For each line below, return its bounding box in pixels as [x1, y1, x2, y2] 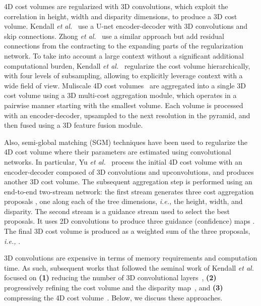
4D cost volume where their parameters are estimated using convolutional [4, 146, 231, 157]
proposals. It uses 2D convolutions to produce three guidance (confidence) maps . [4, 216, 255, 226]
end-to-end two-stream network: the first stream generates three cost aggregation [4, 186, 254, 196]
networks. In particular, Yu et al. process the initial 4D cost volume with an [4, 156, 242, 167]
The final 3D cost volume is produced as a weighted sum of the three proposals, [4, 226, 250, 236]
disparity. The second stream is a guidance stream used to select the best [4, 206, 230, 216]
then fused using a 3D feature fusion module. [4, 120, 143, 130]
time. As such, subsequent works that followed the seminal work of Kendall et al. [4, 262, 254, 273]
